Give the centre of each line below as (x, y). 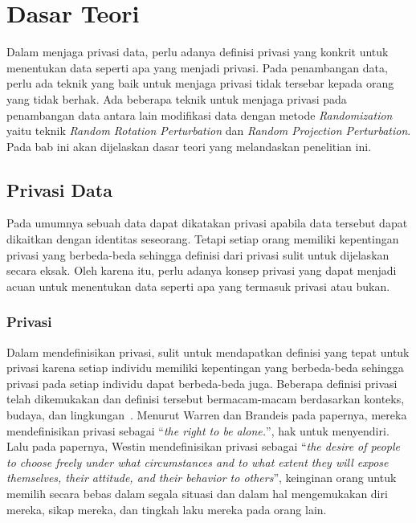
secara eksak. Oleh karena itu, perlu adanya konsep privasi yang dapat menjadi (202, 270)
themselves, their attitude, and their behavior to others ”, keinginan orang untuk (202, 478)
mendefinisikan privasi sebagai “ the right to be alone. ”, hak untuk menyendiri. (198, 430)
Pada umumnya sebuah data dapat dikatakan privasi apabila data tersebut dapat (207, 223)
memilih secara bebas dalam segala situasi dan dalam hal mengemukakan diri (197, 494)
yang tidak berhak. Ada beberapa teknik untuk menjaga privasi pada (177, 98)
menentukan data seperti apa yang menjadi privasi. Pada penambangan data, (197, 67)
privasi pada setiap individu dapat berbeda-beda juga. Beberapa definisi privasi (202, 383)
